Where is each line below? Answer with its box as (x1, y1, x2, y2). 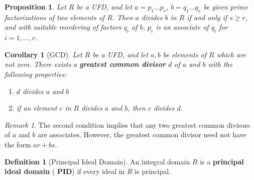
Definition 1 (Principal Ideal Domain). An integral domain (5, 156, 190, 166)
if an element (16, 103, 57, 113)
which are (216, 49, 246, 59)
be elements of (163, 49, 206, 59)
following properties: (5, 68, 67, 79)
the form (5, 139, 31, 149)
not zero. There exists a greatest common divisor (5, 59, 166, 69)
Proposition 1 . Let (5, 2, 66, 12)
